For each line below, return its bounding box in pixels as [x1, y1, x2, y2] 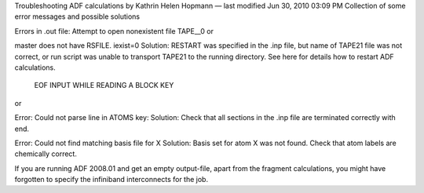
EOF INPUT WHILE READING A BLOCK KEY [34, 81, 174, 90]
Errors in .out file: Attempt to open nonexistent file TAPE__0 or [14, 26, 214, 35]
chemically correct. [14, 149, 78, 158]
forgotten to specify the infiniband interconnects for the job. [14, 175, 208, 184]
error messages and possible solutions [14, 12, 141, 21]
